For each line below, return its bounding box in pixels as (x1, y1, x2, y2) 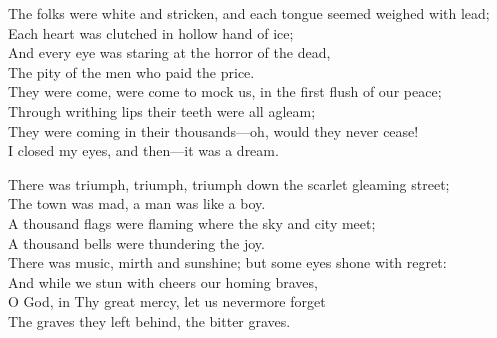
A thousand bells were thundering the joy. (8, 232, 265, 253)
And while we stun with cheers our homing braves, (8, 271, 318, 292)
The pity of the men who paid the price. (8, 61, 255, 82)
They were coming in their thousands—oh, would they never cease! (8, 120, 419, 141)
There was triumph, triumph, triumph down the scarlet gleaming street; (8, 173, 450, 194)
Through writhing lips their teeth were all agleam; (8, 100, 316, 121)
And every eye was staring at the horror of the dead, (8, 42, 331, 63)
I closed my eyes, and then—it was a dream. (8, 140, 279, 161)
